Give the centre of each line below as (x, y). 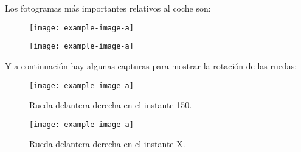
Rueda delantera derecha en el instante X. (107, 144)
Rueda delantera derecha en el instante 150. (111, 105)
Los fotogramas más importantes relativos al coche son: (108, 8)
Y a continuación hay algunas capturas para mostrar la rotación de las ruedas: (151, 65)
